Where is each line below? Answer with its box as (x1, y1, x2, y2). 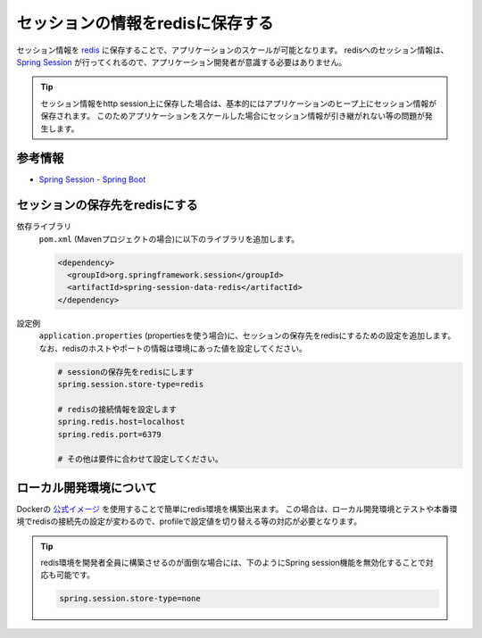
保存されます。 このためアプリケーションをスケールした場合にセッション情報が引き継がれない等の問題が (40, 111, 426, 121)
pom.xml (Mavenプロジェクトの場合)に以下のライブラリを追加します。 (38, 233, 300, 244)
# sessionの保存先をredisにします (57, 367, 195, 377)
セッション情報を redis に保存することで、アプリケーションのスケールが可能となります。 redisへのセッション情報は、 (16, 45, 449, 55)
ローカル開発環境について (16, 480, 158, 495)
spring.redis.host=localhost (57, 417, 186, 427)
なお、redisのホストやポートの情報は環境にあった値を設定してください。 (38, 343, 307, 353)
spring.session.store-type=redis (57, 379, 204, 389)
